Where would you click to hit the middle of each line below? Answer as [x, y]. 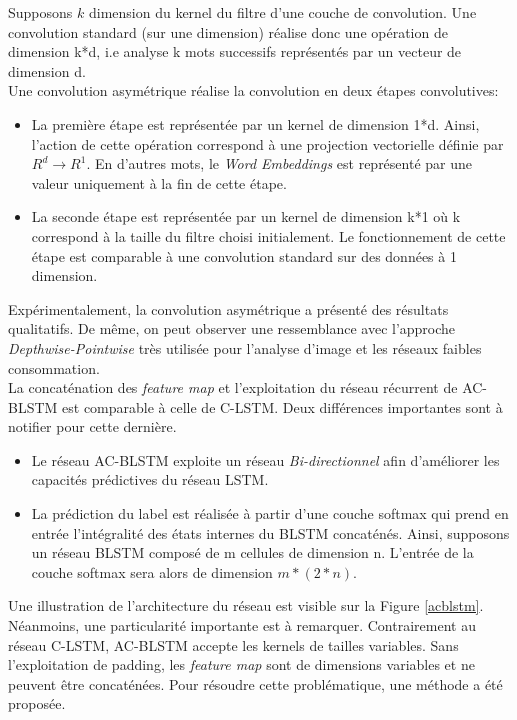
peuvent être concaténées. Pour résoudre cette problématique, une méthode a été [255, 683]
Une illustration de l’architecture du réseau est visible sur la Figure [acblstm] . [246, 605]
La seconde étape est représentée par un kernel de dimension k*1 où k [246, 216]
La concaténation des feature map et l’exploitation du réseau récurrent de [233, 387]
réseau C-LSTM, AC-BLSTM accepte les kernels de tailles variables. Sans [233, 644]
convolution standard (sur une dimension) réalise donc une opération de [228, 31]
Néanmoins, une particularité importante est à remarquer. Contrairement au [242, 625]
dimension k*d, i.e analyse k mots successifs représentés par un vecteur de [235, 51]
